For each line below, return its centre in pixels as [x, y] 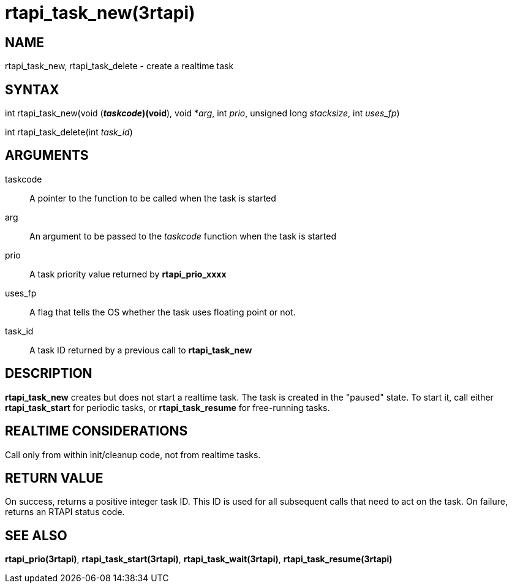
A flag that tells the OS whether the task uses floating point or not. [163, 312]
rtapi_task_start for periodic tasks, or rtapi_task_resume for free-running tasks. [168, 407]
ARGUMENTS [47, 156]
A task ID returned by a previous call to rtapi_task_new [141, 350]
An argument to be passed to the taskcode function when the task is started [183, 236]
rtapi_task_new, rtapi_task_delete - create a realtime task [119, 66]
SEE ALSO [36, 535]
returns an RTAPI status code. [65, 512]
